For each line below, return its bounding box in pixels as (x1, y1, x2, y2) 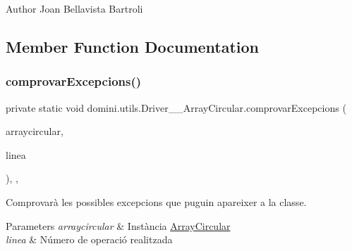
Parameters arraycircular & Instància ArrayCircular (6, 218, 231, 233)
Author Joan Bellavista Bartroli (6, 1, 143, 15)
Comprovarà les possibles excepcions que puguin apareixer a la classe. (6, 194, 307, 209)
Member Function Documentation (6, 35, 260, 57)
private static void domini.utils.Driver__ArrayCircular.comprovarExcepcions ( (6, 100, 346, 115)
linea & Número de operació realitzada (6, 232, 173, 247)
